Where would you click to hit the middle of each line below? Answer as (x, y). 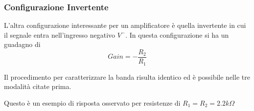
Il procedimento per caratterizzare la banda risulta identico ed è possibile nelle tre (127, 77)
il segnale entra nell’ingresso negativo (60, 34)
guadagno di (22, 44)
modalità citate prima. (38, 86)
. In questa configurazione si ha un (177, 34)
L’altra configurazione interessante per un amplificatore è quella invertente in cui (125, 25)
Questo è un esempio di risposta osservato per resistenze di (92, 102)
